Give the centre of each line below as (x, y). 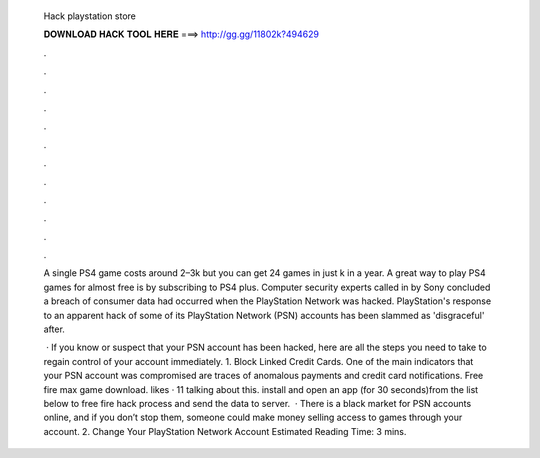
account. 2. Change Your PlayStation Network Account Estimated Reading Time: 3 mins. (225, 431)
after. (54, 329)
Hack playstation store (90, 16)
